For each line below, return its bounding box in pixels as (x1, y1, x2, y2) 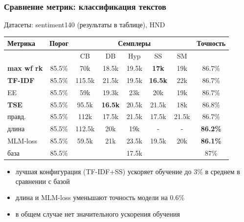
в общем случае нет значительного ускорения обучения (15, 208, 180, 219)
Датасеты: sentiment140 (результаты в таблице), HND (4, 20, 165, 30)
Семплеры (118, 38, 151, 48)
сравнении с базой (15, 176, 70, 186)
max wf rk (7, 63, 43, 73)
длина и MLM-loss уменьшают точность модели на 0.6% (15, 192, 185, 202)
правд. (7, 111, 26, 121)
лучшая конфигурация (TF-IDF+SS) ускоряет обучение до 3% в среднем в (15, 166, 240, 176)
